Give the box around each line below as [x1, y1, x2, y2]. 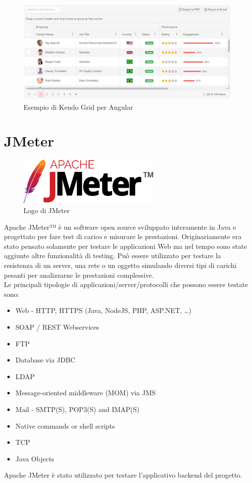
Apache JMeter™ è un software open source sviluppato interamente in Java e [4, 221, 236, 232]
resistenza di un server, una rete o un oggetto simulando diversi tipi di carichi [4, 260, 237, 270]
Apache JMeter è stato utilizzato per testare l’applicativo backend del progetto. [4, 470, 242, 480]
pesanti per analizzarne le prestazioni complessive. [4, 269, 154, 280]
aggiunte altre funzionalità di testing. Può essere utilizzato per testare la [4, 250, 221, 261]
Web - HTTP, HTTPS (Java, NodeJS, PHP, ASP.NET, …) [15, 305, 192, 315]
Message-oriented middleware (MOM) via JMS [15, 387, 156, 398]
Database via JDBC [15, 355, 75, 365]
